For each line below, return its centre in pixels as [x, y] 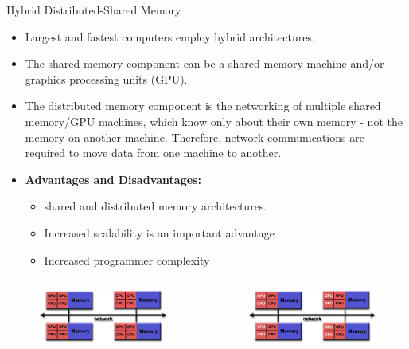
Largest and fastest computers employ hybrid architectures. [170, 36]
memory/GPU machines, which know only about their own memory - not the [214, 121]
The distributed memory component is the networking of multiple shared [203, 106]
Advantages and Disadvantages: [113, 179]
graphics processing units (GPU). [106, 78]
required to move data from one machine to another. [153, 153]
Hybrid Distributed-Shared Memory [94, 10]
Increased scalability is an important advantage [159, 232]
